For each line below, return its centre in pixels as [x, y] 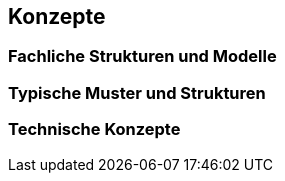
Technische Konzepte [94, 129]
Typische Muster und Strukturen [137, 92]
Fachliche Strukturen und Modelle [142, 56]
